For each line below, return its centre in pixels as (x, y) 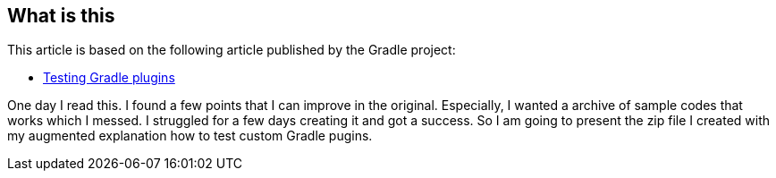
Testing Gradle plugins (109, 78)
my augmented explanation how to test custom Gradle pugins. (190, 136)
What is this (61, 16)
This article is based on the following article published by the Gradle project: (232, 50)
